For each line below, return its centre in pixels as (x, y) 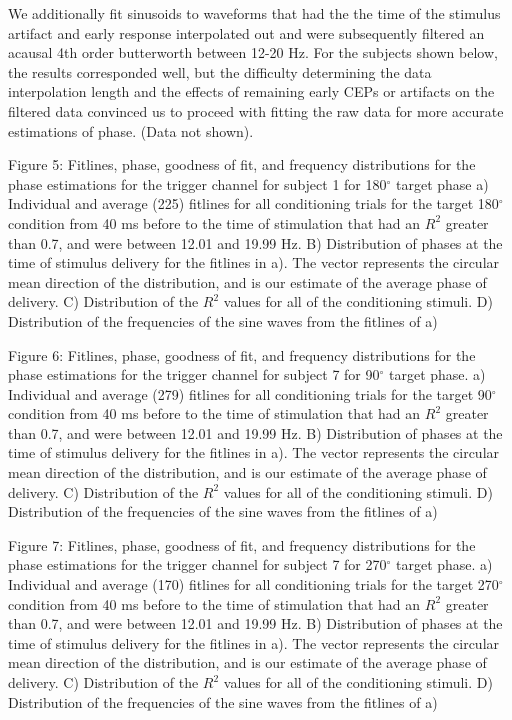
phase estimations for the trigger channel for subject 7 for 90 (194, 374)
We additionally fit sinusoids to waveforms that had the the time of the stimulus (254, 13)
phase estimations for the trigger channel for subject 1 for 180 (197, 183)
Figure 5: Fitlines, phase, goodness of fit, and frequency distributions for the (242, 164)
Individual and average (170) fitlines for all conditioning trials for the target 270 (253, 584)
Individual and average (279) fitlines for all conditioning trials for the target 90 (250, 393)
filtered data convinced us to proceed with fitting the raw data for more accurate (256, 110)
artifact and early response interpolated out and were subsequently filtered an (246, 32)
